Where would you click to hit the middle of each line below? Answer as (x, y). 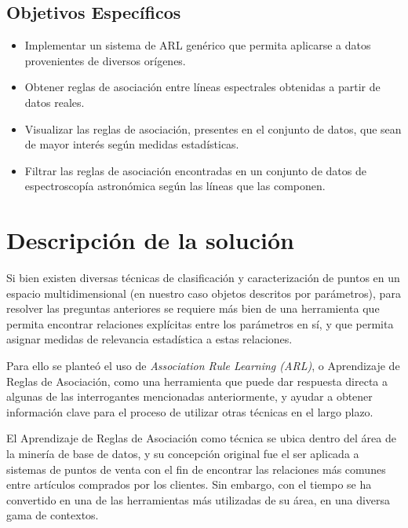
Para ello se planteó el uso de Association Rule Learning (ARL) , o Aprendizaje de (203, 366)
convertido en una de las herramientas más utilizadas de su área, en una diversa (199, 499)
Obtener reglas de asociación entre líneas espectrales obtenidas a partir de (202, 87)
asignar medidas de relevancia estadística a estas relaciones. (149, 339)
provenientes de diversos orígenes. (105, 60)
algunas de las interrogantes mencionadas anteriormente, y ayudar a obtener (189, 396)
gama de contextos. (53, 515)
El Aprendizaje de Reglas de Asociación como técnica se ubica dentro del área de (201, 438)
